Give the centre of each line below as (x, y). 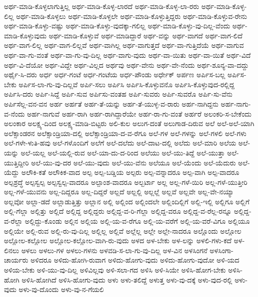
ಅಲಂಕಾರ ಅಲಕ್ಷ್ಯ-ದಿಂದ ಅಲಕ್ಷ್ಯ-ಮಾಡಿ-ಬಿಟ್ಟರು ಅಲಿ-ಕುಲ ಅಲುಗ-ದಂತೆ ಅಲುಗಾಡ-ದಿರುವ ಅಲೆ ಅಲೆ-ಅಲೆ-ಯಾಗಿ (129, 123)
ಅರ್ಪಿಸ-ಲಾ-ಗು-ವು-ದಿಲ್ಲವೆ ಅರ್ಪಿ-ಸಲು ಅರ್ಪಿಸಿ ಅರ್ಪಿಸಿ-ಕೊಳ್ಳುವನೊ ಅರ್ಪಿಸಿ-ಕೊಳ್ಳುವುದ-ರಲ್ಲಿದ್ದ (127, 84)
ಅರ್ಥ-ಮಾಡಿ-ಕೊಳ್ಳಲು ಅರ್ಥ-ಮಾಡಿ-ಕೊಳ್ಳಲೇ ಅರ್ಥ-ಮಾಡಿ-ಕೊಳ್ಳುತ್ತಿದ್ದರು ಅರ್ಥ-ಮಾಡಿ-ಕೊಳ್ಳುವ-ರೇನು (131, 16)
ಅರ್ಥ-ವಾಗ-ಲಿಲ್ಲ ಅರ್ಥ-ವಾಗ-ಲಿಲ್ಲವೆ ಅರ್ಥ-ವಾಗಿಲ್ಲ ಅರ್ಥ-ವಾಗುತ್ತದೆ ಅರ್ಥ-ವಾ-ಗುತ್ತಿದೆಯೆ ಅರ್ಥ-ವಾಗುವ (124, 45)
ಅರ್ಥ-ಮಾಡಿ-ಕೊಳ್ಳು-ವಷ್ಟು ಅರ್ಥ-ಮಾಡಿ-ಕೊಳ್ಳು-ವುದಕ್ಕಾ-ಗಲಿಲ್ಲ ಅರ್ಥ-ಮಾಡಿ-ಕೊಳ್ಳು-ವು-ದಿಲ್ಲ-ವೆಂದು (117, 26)
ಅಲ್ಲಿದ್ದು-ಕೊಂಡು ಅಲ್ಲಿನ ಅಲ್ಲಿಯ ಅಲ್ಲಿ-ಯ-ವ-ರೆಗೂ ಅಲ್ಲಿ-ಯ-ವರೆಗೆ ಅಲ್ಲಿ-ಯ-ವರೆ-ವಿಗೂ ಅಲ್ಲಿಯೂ (137, 221)
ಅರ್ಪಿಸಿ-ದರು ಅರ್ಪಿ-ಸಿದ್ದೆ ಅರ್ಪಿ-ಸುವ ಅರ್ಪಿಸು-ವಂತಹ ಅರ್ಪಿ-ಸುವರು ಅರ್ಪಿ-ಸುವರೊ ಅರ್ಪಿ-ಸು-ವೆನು (118, 94)
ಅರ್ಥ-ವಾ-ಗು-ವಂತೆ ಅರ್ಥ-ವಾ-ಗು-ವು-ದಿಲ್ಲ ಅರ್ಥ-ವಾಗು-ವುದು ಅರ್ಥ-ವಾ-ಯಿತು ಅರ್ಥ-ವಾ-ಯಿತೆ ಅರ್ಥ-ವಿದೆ (128, 55)
